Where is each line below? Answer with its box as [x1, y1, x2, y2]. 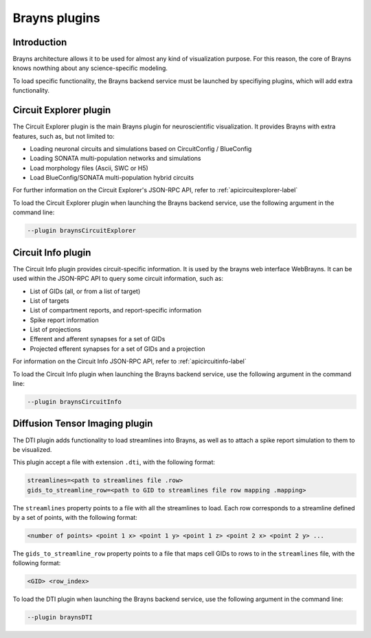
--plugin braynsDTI [27, 613, 93, 622]
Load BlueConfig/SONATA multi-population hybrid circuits [30, 174, 194, 182]
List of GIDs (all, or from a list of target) [30, 287, 141, 295]
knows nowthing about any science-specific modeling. [12, 64, 168, 72]
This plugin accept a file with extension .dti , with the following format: [12, 458, 216, 466]
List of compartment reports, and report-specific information [30, 306, 202, 315]
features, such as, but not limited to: [12, 132, 115, 140]
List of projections [30, 326, 82, 334]
